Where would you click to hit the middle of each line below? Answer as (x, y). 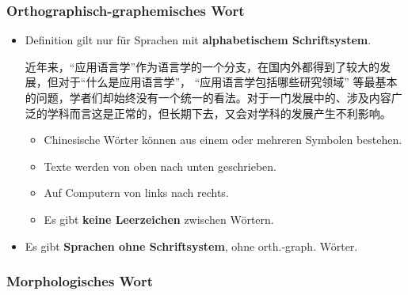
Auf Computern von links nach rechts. (136, 193)
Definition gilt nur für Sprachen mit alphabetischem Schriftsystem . (198, 40)
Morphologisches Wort (80, 281)
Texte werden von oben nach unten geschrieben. (160, 166)
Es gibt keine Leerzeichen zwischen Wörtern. (159, 219)
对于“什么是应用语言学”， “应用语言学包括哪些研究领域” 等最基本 (228, 82)
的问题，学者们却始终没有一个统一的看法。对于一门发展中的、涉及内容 (208, 97)
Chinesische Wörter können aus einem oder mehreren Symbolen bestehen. (223, 140)
